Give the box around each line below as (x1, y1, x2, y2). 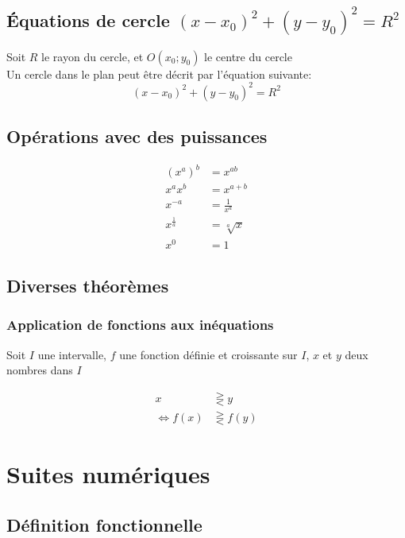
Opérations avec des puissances (6, 124, 268, 149)
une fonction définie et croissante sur (119, 346, 298, 362)
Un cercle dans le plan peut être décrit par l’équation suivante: (6, 65, 312, 82)
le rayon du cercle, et (41, 48, 144, 64)
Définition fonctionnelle (6, 512, 202, 536)
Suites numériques (6, 458, 210, 490)
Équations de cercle (6, 7, 170, 32)
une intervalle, (37, 346, 107, 362)
